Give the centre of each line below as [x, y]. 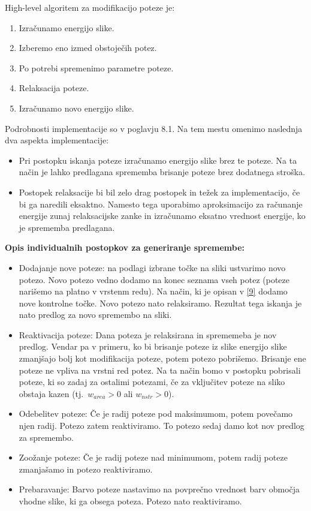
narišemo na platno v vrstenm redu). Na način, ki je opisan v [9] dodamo [153, 291]
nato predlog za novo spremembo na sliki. [95, 315]
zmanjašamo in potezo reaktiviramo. [86, 469]
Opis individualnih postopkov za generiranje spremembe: [125, 247]
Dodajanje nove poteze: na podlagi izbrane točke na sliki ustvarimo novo [152, 267]
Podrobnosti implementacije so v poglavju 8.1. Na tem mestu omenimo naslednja [154, 128]
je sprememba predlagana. [67, 227]
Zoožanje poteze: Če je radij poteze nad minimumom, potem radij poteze [153, 457]
